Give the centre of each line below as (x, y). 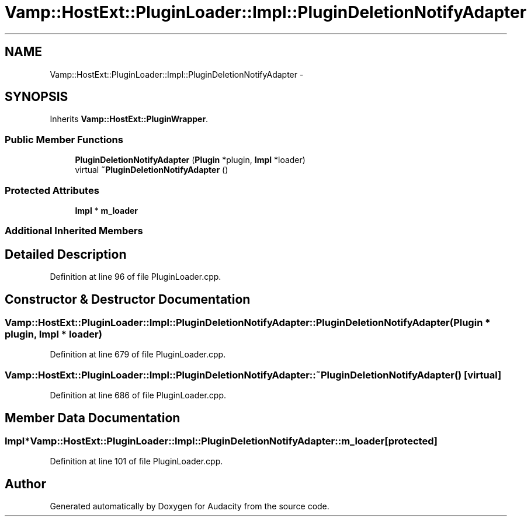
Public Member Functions (64, 139)
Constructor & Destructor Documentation (128, 299)
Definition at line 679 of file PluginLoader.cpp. (138, 355)
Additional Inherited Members (74, 231)
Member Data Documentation (93, 418)
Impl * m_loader (107, 210)
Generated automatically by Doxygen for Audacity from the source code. (190, 506)
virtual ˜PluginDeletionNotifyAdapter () (152, 170)
